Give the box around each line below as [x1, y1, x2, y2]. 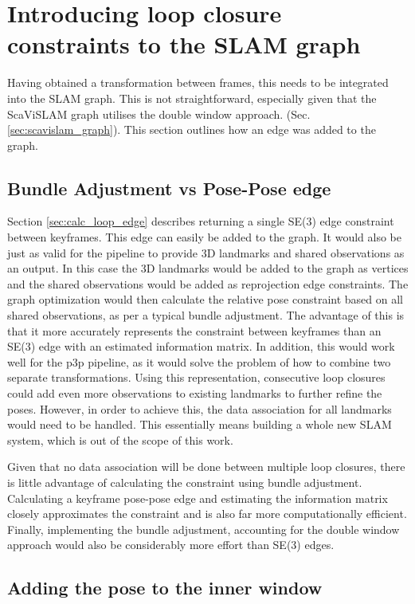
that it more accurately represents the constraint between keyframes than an [7, 322, 382, 339]
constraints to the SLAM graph [7, 28, 361, 61]
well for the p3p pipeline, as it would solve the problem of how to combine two [7, 353, 391, 370]
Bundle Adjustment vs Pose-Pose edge [7, 175, 331, 200]
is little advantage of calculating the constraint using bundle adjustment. [7, 473, 362, 490]
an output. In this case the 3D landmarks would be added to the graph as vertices [7, 260, 409, 277]
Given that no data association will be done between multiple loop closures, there [7, 458, 405, 475]
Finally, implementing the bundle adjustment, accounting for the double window [7, 520, 400, 537]
